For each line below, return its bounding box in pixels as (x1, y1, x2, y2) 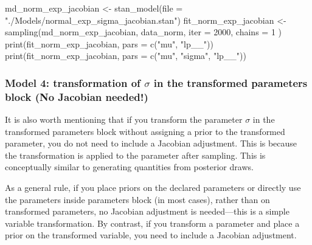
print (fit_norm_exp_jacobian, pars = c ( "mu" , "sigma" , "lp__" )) (5, 49, 246, 62)
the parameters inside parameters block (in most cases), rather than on (5, 193, 270, 205)
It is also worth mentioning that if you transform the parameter (5, 113, 243, 126)
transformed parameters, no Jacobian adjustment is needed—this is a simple (5, 205, 289, 218)
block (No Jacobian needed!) (5, 89, 148, 104)
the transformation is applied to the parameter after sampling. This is (5, 148, 266, 161)
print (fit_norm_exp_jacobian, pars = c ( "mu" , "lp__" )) (5, 37, 213, 50)
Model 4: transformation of (5, 75, 140, 90)
